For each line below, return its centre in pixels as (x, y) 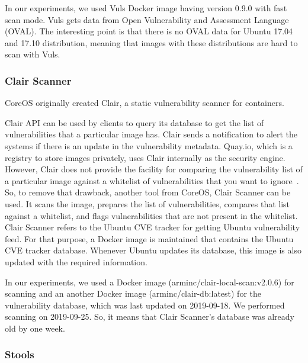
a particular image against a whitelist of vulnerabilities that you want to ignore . (152, 180)
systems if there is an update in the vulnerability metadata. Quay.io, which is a (149, 145)
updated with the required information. (76, 261)
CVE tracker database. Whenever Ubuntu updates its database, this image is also (153, 250)
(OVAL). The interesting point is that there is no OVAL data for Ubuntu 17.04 (149, 31)
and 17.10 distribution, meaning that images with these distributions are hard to (151, 42)
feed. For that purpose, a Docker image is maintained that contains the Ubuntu (149, 238)
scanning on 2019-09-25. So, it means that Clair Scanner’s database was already (150, 317)
